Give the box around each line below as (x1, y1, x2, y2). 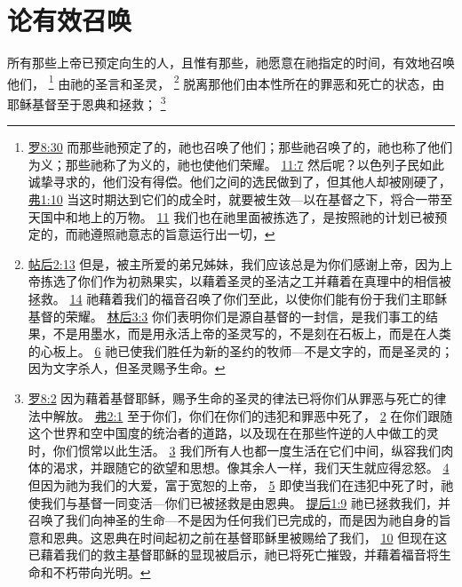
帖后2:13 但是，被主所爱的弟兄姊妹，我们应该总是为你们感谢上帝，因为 (28, 254, 441, 273)
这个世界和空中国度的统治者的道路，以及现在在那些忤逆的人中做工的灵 (28, 424, 439, 442)
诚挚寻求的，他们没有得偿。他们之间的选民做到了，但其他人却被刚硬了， (28, 172, 451, 191)
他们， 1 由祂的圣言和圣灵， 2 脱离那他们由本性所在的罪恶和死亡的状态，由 (7, 71, 445, 92)
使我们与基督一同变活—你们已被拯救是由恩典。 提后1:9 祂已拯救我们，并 (28, 493, 451, 512)
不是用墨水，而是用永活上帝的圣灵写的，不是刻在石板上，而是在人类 (52, 324, 451, 343)
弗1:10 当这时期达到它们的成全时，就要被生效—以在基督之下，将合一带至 (28, 190, 453, 208)
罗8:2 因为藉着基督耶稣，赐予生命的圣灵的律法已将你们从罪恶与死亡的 (28, 388, 434, 407)
